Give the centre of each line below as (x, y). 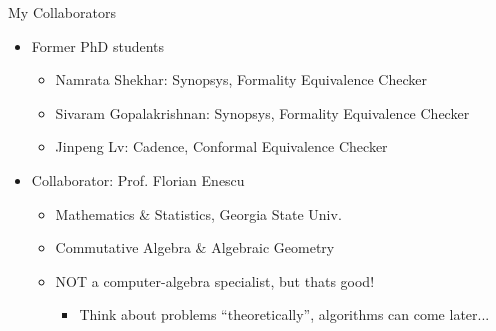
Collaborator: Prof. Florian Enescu (138, 179)
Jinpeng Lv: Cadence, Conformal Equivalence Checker (221, 146)
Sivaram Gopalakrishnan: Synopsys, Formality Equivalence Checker (262, 112)
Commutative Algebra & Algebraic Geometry (195, 247)
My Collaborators (62, 12)
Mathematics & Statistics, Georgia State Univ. (198, 213)
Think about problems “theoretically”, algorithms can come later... (284, 314)
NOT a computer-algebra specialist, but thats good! (215, 280)
